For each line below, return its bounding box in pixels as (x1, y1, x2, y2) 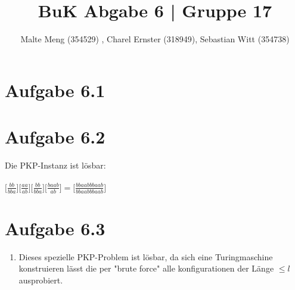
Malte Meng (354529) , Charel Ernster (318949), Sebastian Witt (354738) (20, 33, 290, 45)
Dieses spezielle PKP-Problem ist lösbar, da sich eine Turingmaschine (18, 250, 273, 263)
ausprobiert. (18, 273, 63, 286)
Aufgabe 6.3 (5, 216, 105, 240)
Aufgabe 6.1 (5, 77, 105, 102)
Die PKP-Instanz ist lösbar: (5, 159, 106, 171)
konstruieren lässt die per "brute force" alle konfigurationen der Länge (18, 262, 274, 275)
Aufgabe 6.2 (5, 124, 105, 149)
